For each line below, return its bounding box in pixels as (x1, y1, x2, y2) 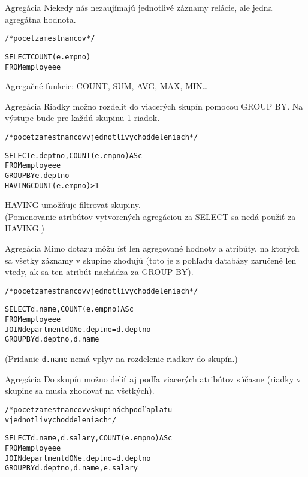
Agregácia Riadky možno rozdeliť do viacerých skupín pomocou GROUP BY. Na (5, 99, 303, 112)
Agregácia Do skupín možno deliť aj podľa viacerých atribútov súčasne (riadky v (5, 372, 301, 385)
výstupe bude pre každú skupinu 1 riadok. (5, 111, 160, 124)
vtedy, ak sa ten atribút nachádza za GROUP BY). (5, 265, 194, 278)
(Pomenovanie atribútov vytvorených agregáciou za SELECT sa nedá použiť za (5, 210, 296, 222)
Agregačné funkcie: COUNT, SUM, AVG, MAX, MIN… (5, 80, 208, 92)
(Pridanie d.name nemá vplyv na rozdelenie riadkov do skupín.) (5, 352, 238, 365)
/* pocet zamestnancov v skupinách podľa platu (5, 405, 173, 414)
